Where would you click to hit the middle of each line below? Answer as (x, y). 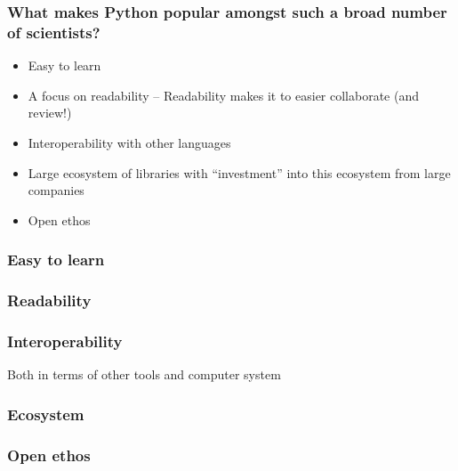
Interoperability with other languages (129, 142)
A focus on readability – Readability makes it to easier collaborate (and (224, 95)
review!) (50, 113)
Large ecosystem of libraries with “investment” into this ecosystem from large (239, 172)
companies (56, 190)
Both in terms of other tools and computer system (144, 374)
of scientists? (54, 32)
